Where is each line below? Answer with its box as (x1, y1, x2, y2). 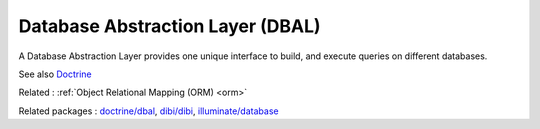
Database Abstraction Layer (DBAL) (18, 15, 321, 37)
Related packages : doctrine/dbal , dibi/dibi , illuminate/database (18, 105, 279, 117)
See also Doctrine (18, 68, 92, 80)
